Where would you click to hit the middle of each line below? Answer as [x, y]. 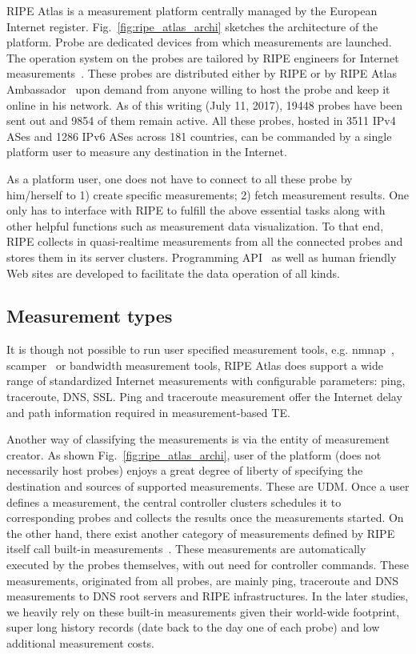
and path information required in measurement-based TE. [148, 412]
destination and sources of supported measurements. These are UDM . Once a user [208, 486]
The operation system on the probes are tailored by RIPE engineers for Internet [203, 57]
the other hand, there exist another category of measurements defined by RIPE [201, 533]
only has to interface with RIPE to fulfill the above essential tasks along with [196, 210]
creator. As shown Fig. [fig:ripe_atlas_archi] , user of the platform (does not [194, 454]
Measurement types [90, 316]
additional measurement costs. [80, 642]
